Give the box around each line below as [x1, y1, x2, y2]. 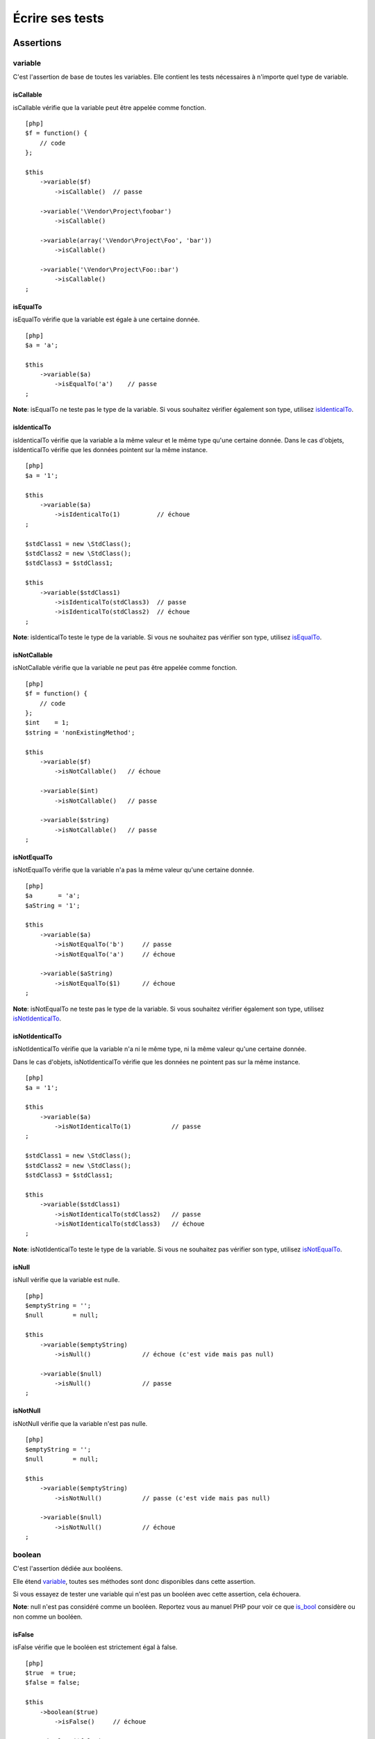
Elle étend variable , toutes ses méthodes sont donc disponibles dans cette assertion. [12, 1577, 256, 1585]
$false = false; [25, 1678, 81, 1687]
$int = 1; [25, 719, 69, 727]
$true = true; [25, 1669, 77, 1677]
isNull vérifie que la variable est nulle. [12, 1276, 120, 1284]
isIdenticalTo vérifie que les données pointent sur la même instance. [12, 446, 208, 454]
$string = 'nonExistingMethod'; [25, 728, 135, 737]
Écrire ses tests [12, 10, 104, 26]
